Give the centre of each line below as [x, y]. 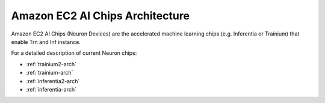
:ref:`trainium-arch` [50, 73]
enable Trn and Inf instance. [46, 42]
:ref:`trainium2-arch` [51, 64]
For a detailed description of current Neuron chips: [74, 53]
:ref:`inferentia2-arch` [53, 81]
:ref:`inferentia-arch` [51, 89]
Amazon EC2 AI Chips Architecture [100, 16]
